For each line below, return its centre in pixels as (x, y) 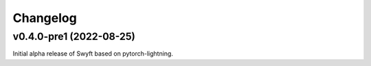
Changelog (45, 18)
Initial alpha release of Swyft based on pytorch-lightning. (93, 54)
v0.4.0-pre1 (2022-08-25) (74, 36)
